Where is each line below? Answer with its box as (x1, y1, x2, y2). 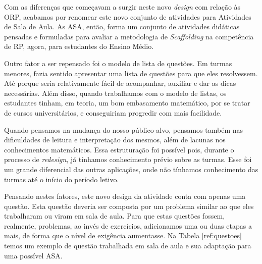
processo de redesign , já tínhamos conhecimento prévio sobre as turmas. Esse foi (4, 154, 252, 165)
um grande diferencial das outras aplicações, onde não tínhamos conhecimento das (4, 164, 258, 174)
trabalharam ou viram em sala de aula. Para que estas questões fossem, (4, 210, 225, 221)
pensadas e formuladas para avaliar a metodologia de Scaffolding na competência (4, 31, 254, 41)
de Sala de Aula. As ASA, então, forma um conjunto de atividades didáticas (4, 21, 240, 32)
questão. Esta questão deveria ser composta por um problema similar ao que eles (4, 200, 254, 211)
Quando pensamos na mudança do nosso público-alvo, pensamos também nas (4, 124, 243, 135)
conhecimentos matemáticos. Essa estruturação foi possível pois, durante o (4, 144, 234, 154)
